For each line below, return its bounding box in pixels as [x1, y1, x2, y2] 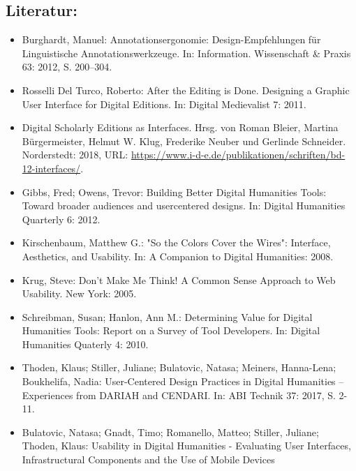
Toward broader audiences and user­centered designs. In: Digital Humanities [22, 198, 346, 213]
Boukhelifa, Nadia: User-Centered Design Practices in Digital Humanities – [22, 374, 344, 389]
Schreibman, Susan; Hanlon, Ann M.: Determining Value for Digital [22, 309, 313, 324]
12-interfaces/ [22, 160, 81, 175]
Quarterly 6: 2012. [22, 211, 101, 226]
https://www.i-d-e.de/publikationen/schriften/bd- [131, 147, 346, 162]
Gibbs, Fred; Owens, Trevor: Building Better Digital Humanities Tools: [22, 184, 327, 199]
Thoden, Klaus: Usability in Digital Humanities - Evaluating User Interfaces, [22, 438, 351, 453]
